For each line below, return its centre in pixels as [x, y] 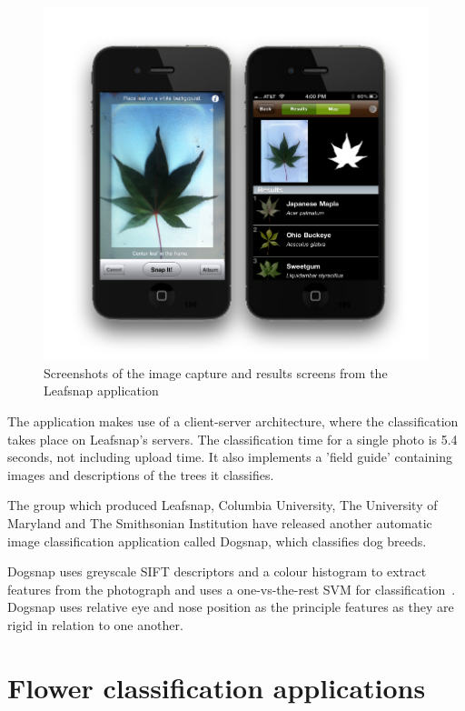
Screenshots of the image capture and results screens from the [216, 372]
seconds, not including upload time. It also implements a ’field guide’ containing [230, 457]
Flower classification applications [217, 687]
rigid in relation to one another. [95, 624]
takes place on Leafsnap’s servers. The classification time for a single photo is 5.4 [232, 439]
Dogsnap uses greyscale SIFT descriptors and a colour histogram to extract [217, 571]
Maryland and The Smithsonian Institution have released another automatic [220, 522]
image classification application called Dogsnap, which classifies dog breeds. [217, 541]
